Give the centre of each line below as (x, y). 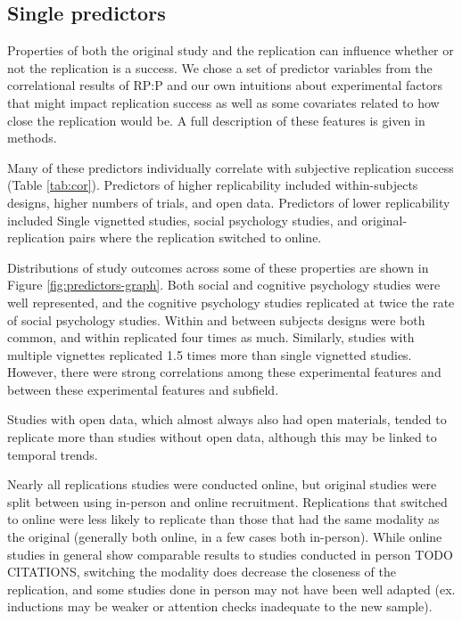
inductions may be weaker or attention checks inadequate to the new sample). (220, 606)
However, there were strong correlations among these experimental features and (224, 372)
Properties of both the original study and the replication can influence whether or (231, 50)
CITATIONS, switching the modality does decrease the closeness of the (202, 572)
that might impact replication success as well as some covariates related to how (223, 102)
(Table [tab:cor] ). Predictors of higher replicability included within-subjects (213, 185)
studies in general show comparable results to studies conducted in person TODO (230, 554)
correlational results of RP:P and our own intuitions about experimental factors (225, 85)
